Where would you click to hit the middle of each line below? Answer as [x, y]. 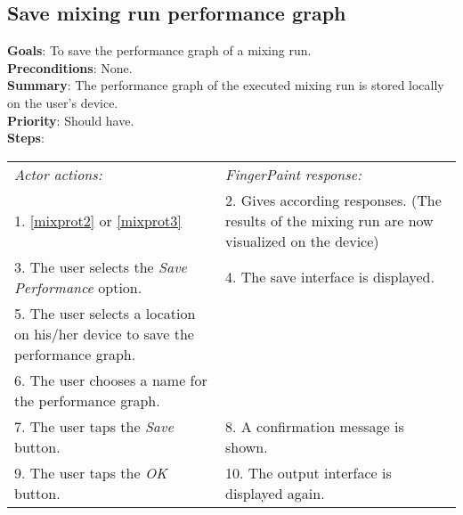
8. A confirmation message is [315, 426]
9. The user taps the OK [91, 472]
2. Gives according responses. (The [333, 200]
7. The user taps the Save [94, 426]
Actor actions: [58, 174]
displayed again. [275, 493]
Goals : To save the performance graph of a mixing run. [159, 50]
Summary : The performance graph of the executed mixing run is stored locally [226, 85]
